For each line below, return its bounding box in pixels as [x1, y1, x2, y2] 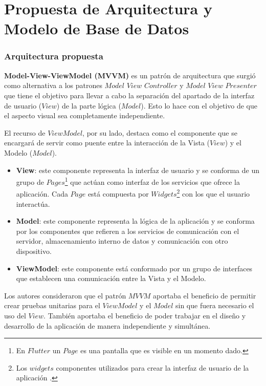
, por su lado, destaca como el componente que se [82, 127, 237, 138]
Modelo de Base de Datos [4, 18, 189, 39]
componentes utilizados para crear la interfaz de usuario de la [56, 362, 249, 373]
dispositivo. [16, 246, 52, 256]
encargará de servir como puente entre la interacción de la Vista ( [4, 137, 210, 148]
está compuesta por [87, 188, 149, 199]
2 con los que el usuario [176, 187, 250, 199]
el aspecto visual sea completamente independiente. [4, 110, 165, 121]
